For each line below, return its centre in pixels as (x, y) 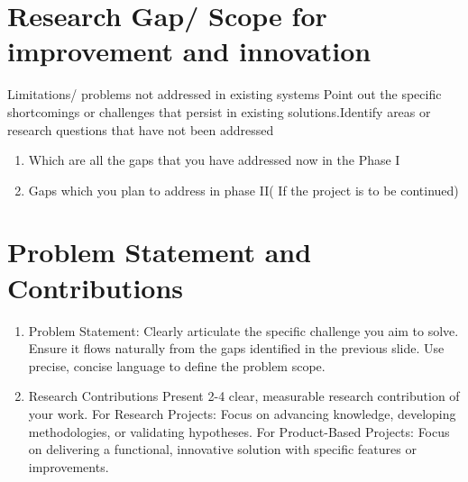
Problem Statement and (160, 252)
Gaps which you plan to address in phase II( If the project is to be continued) (243, 190)
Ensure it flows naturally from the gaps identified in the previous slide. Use (236, 348)
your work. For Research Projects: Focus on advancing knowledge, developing (242, 413)
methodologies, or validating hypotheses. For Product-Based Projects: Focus (239, 431)
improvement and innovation (189, 51)
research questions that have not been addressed (141, 129)
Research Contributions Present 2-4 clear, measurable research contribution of (244, 396)
